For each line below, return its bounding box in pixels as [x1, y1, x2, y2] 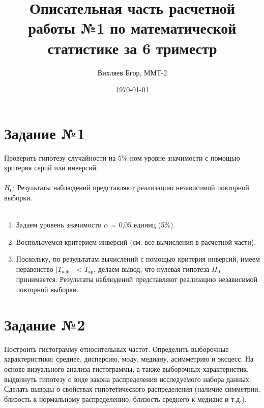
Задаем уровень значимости [16, 219, 102, 230]
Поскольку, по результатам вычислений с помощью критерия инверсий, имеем [16, 253, 260, 264]
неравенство [16, 263, 53, 274]
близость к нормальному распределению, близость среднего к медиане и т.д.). [4, 393, 247, 404]
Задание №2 [4, 314, 85, 335]
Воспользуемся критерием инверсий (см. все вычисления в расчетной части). [16, 236, 256, 247]
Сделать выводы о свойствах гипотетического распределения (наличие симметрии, [4, 384, 260, 394]
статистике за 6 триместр [47, 37, 217, 58]
